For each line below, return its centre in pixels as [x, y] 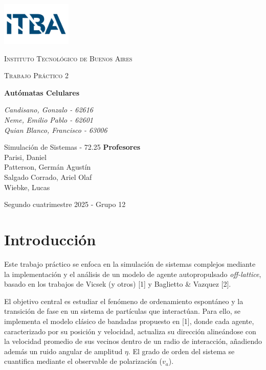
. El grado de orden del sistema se [181, 351]
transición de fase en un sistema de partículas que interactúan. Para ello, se [123, 311]
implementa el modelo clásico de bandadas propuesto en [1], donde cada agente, [129, 321]
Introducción [50, 239]
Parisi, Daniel [25, 157]
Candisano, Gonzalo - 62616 [49, 110]
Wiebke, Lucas [27, 187]
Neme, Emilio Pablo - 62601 [49, 120]
